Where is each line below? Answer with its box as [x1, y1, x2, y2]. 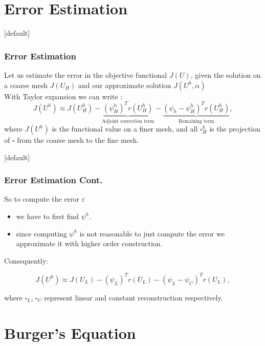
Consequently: [4, 255, 49, 266]
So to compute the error [4, 193, 80, 204]
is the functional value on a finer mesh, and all [52, 123, 198, 134]
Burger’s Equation [4, 322, 136, 343]
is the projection [209, 123, 260, 134]
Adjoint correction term [102, 118, 154, 124]
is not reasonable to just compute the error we [79, 228, 225, 239]
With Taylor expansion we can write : [4, 91, 123, 101]
